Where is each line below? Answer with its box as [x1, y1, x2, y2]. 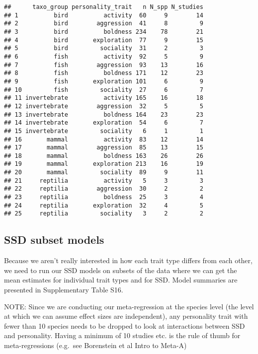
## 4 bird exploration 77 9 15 [4, 36, 203, 44]
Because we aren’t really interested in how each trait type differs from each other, [4, 255, 253, 266]
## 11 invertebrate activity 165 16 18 [4, 94, 203, 102]
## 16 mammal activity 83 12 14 [4, 136, 203, 143]
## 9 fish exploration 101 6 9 [4, 77, 203, 85]
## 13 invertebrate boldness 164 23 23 [4, 111, 203, 118]
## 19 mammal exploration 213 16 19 [4, 160, 203, 168]
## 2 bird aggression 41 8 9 [4, 20, 203, 27]
